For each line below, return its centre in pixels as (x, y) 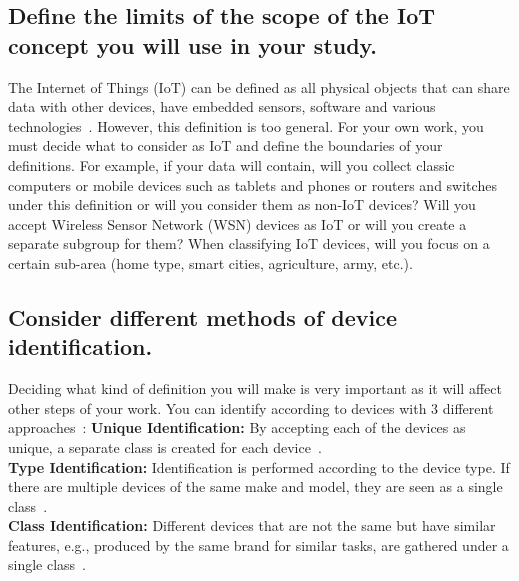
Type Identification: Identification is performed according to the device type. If (259, 466)
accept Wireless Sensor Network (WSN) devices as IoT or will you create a (237, 223)
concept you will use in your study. (193, 44)
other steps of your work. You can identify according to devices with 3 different (251, 407)
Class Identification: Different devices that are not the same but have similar (252, 525)
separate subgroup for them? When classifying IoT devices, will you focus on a (249, 243)
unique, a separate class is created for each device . (165, 446)
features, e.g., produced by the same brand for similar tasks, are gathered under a (258, 544)
